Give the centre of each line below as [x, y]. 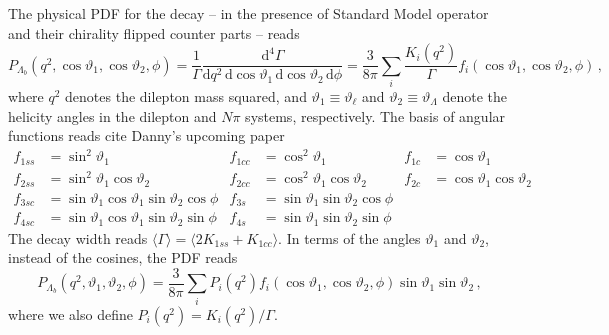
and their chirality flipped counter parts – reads [154, 32]
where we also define [70, 313]
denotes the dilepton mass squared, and [186, 95]
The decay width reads [78, 237]
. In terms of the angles [349, 237]
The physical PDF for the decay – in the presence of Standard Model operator [248, 13]
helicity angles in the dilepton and [112, 115]
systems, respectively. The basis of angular [375, 115]
